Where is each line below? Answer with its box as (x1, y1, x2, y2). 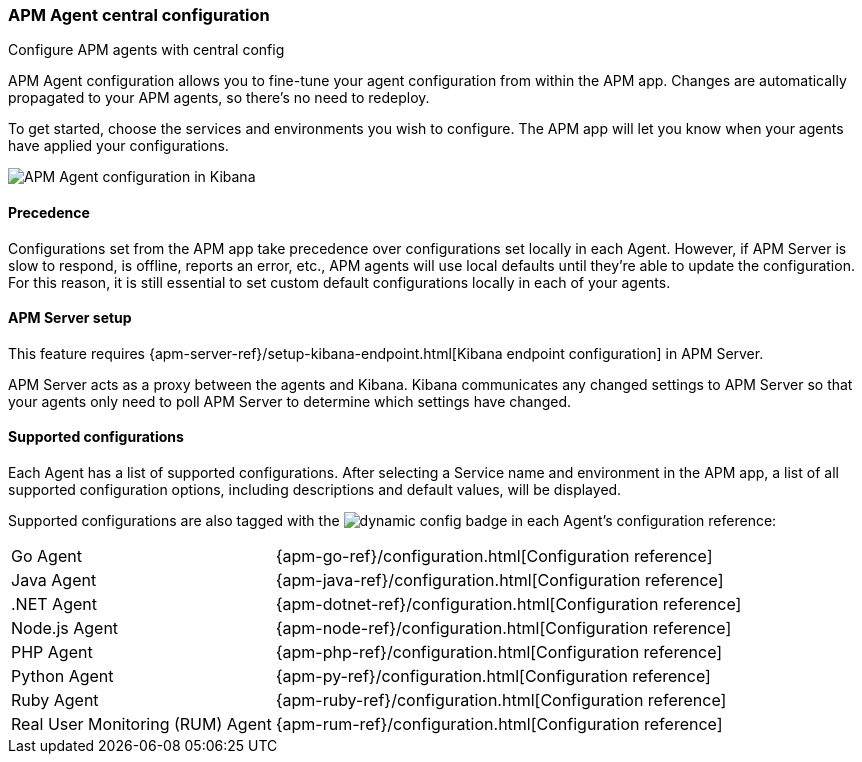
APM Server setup (8, 309, 132, 327)
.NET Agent (11, 594, 97, 615)
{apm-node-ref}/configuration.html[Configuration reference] (275, 618, 732, 639)
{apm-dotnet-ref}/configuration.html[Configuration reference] (275, 594, 742, 615)
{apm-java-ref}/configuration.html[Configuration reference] (275, 570, 724, 591)
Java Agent (11, 570, 97, 591)
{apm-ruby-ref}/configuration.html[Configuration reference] (275, 690, 727, 711)
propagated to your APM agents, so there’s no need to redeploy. (8, 89, 430, 107)
